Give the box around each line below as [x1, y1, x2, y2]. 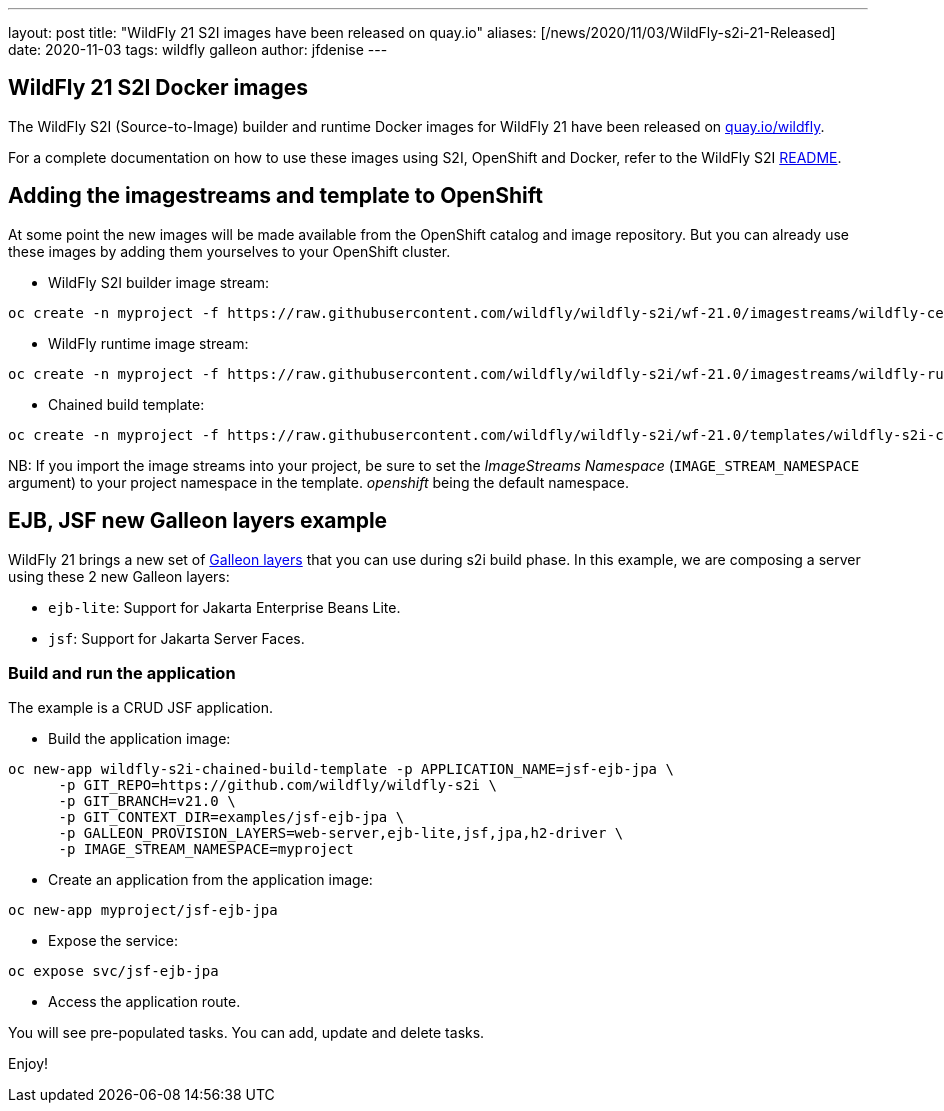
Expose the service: [48, 932, 178, 950]
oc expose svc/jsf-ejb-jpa [8, 963, 219, 980]
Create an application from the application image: [48, 871, 373, 889]
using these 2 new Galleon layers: [8, 567, 230, 585]
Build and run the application [8, 662, 236, 683]
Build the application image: [48, 730, 231, 748]
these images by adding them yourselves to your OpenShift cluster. [8, 242, 451, 260]
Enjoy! [8, 1055, 49, 1073]
